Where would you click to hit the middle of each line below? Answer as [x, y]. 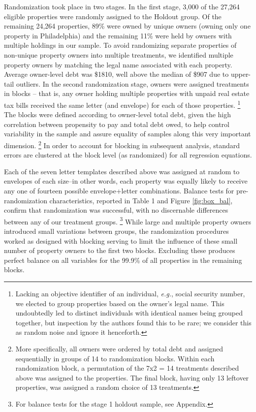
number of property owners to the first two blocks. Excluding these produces [120, 250]
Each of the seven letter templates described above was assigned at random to [122, 171]
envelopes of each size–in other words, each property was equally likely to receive [126, 181]
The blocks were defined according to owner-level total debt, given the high [118, 114]
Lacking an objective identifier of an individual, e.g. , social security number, [130, 293]
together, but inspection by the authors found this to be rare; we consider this [133, 322]
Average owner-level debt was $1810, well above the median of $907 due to [116, 74]
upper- [241, 74]
